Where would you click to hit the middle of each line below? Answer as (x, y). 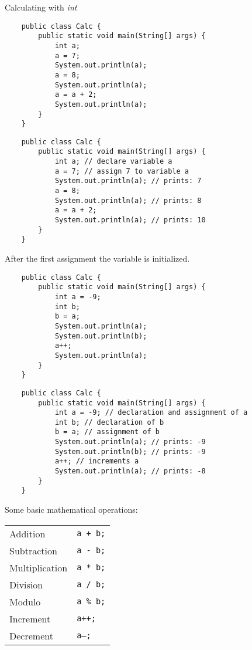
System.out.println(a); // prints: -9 (130, 442)
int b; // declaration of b (109, 422)
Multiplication (39, 567)
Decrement (31, 635)
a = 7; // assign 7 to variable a (122, 171)
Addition (27, 533)
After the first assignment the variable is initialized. (97, 258)
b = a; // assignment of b (107, 432)
